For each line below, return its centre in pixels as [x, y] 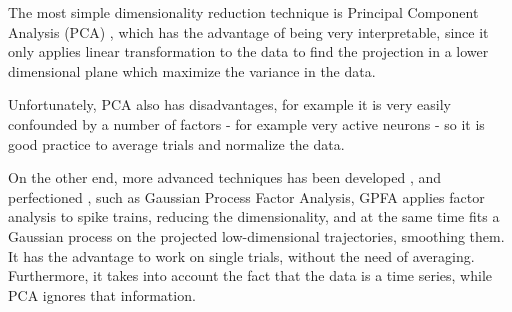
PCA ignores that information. [102, 294]
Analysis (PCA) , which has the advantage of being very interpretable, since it [248, 31]
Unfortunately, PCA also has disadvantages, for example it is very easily [229, 104]
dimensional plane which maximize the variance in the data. [192, 70]
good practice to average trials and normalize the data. [176, 143]
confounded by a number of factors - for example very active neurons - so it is [246, 123]
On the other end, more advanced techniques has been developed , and [225, 177]
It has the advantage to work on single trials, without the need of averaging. [241, 255]
